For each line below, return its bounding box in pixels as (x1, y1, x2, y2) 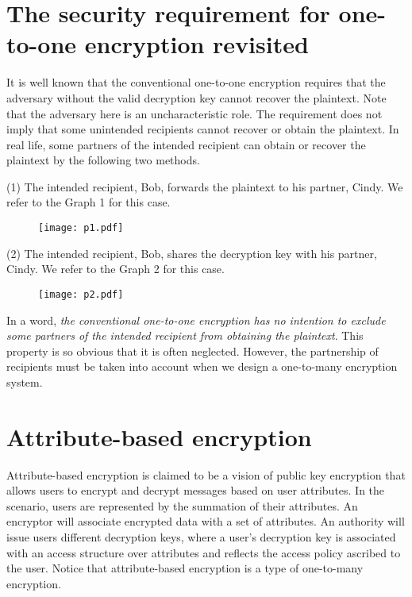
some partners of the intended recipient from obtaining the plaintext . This (6, 327, 364, 344)
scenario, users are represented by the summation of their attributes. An (6, 497, 358, 514)
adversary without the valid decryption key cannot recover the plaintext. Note (6, 89, 387, 106)
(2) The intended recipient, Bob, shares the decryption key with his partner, (6, 245, 377, 261)
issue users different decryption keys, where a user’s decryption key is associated (6, 529, 396, 545)
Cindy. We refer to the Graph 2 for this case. (6, 260, 225, 277)
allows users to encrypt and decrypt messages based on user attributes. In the (6, 482, 385, 499)
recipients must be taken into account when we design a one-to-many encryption (6, 358, 398, 375)
